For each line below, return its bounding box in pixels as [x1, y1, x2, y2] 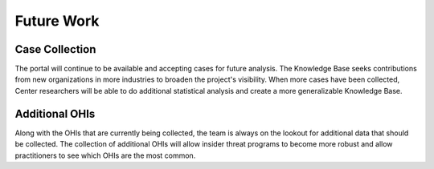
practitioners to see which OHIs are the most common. [14, 151, 196, 160]
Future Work [14, 12, 100, 30]
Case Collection [14, 42, 96, 56]
